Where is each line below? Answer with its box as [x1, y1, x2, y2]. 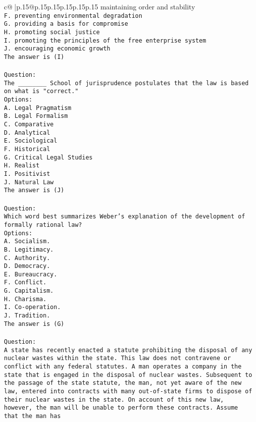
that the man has [4, 412, 61, 420]
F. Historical [4, 146, 51, 153]
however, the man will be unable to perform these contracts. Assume [4, 404, 238, 412]
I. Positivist [4, 170, 51, 177]
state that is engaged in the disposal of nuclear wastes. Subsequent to [4, 371, 253, 378]
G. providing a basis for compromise [4, 20, 128, 28]
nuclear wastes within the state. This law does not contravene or [4, 355, 231, 362]
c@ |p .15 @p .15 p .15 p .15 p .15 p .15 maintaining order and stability [4, 1, 195, 11]
